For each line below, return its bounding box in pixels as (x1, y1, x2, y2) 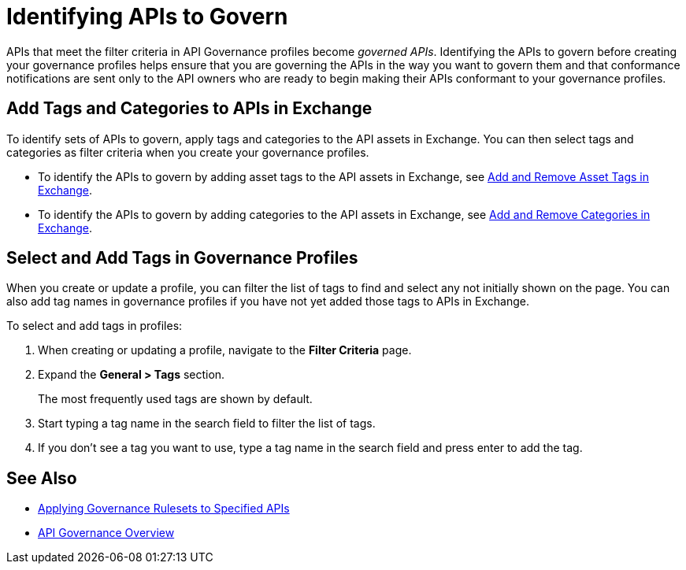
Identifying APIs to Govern (6, 3, 288, 30)
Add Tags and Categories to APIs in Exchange (6, 98, 373, 119)
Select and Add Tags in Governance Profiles (6, 248, 358, 268)
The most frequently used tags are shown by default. (38, 392, 313, 406)
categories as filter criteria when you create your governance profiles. (6, 145, 369, 159)
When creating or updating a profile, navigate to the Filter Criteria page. (38, 343, 412, 357)
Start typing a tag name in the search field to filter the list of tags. (38, 416, 376, 431)
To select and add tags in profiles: (6, 319, 183, 333)
